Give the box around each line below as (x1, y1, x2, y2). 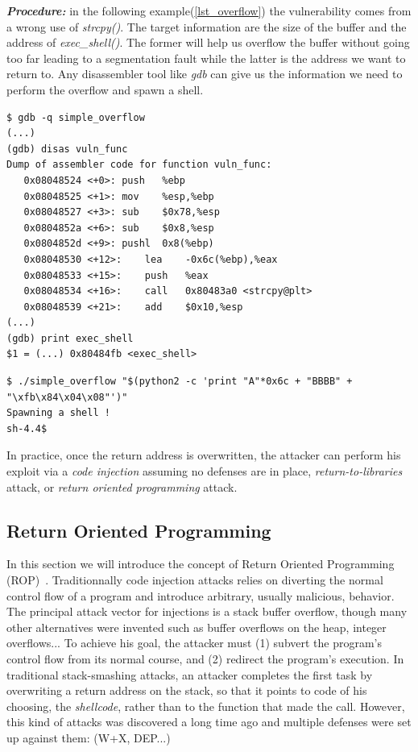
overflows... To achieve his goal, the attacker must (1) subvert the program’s (6, 634, 383, 651)
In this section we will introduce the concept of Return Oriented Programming (6, 555, 395, 572)
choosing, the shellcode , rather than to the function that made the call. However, (6, 697, 405, 714)
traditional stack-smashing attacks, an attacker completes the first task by (6, 666, 373, 683)
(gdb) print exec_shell (6, 332, 134, 344)
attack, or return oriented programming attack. (6, 478, 238, 495)
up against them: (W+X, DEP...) (6, 729, 171, 746)
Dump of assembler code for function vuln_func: (6, 159, 272, 171)
